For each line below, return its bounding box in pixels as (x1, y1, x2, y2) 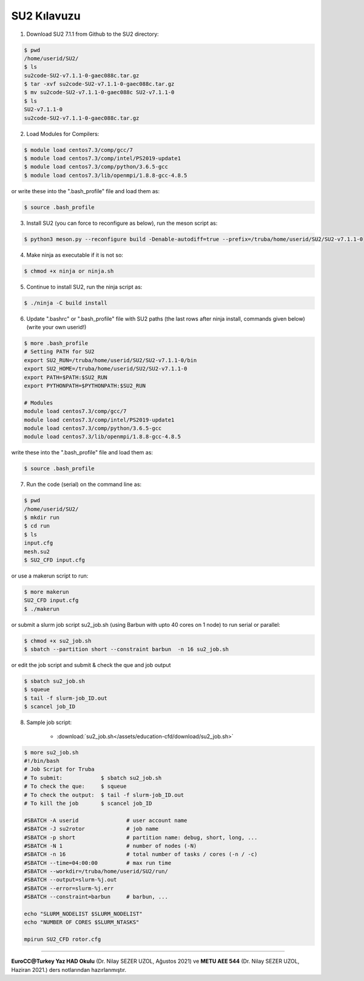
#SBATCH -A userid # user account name (24, 817, 187, 824)
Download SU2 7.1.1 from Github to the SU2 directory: (26, 30, 159, 38)
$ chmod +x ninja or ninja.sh (24, 267, 114, 275)
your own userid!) (42, 324, 87, 331)
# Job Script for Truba (24, 766, 95, 773)
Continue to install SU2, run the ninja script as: (26, 283, 143, 290)
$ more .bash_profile (24, 340, 89, 347)
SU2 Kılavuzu (11, 9, 81, 22)
